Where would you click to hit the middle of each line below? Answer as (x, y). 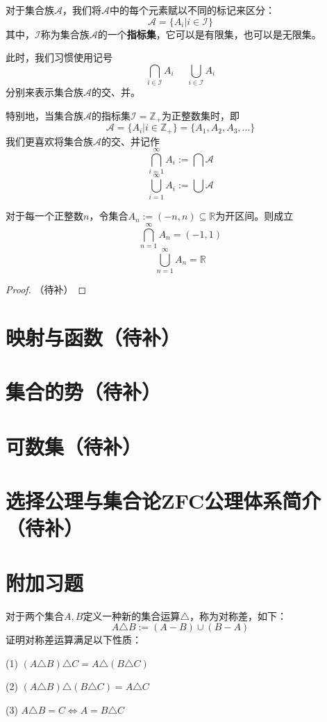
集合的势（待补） (84, 392)
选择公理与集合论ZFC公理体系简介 (163, 501)
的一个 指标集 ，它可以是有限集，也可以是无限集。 (209, 34)
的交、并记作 (131, 141)
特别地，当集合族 (44, 115)
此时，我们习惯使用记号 (59, 57)
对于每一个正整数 (44, 216)
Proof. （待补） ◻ (46, 289)
